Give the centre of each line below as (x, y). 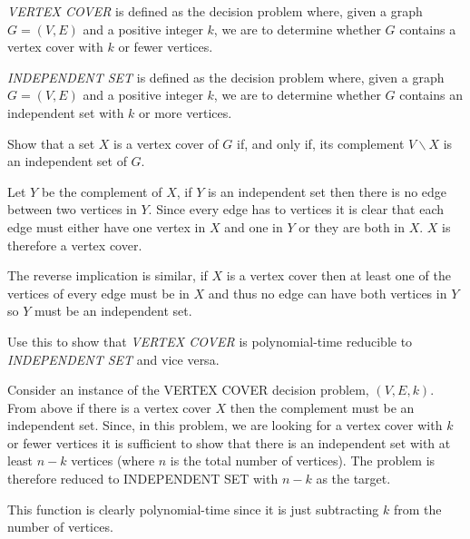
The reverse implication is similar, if (108, 275)
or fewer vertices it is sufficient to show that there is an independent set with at (229, 442)
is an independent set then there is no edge (327, 191)
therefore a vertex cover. (75, 245)
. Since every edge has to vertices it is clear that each (296, 209)
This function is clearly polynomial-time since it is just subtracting (193, 509)
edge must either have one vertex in (107, 226)
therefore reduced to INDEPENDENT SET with (143, 479)
